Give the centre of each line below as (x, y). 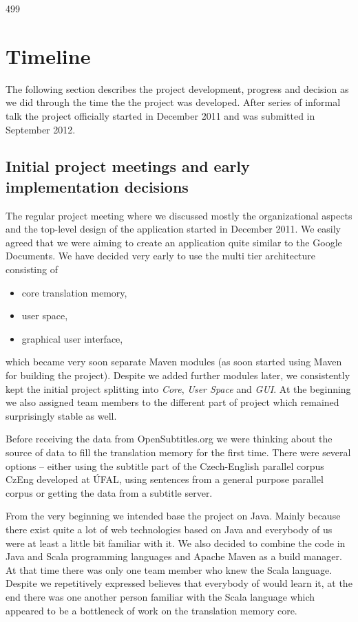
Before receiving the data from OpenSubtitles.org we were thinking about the (169, 439)
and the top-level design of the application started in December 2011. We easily (173, 229)
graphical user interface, (72, 338)
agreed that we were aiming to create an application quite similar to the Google (174, 242)
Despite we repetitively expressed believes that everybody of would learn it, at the (179, 583)
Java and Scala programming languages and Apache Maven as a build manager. (174, 556)
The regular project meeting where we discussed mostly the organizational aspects (179, 215)
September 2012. (41, 129)
